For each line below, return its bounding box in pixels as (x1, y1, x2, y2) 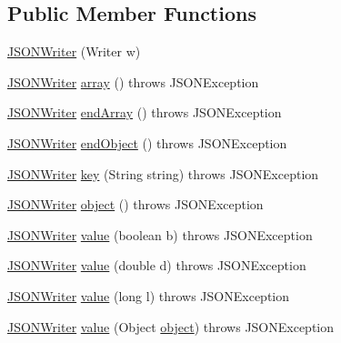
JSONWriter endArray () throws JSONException (7, 103, 282, 122)
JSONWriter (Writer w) (7, 42, 141, 61)
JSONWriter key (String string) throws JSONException (7, 164, 319, 183)
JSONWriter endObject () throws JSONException (7, 133, 287, 152)
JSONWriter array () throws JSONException (7, 72, 259, 91)
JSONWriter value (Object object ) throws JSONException (7, 317, 335, 336)
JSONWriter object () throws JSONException (7, 195, 264, 214)
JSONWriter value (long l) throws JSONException (7, 286, 290, 305)
